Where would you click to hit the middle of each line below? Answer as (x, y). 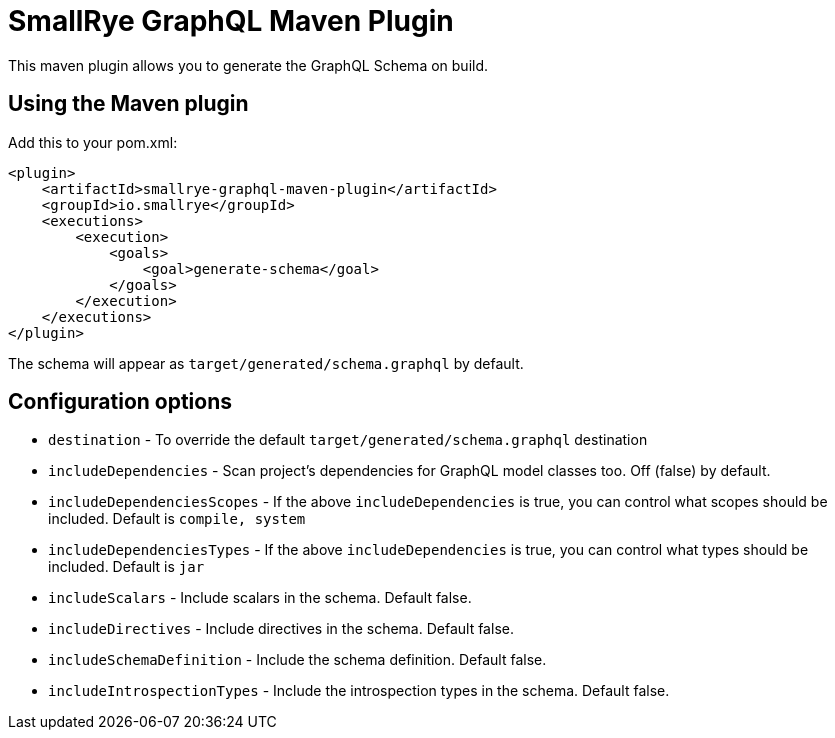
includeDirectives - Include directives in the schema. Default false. (281, 629)
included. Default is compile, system (177, 519)
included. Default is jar (126, 567)
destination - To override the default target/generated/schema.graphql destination (348, 440)
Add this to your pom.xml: (93, 142)
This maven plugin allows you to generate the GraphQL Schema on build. (248, 65)
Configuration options (120, 402)
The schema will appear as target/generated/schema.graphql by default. (266, 363)
